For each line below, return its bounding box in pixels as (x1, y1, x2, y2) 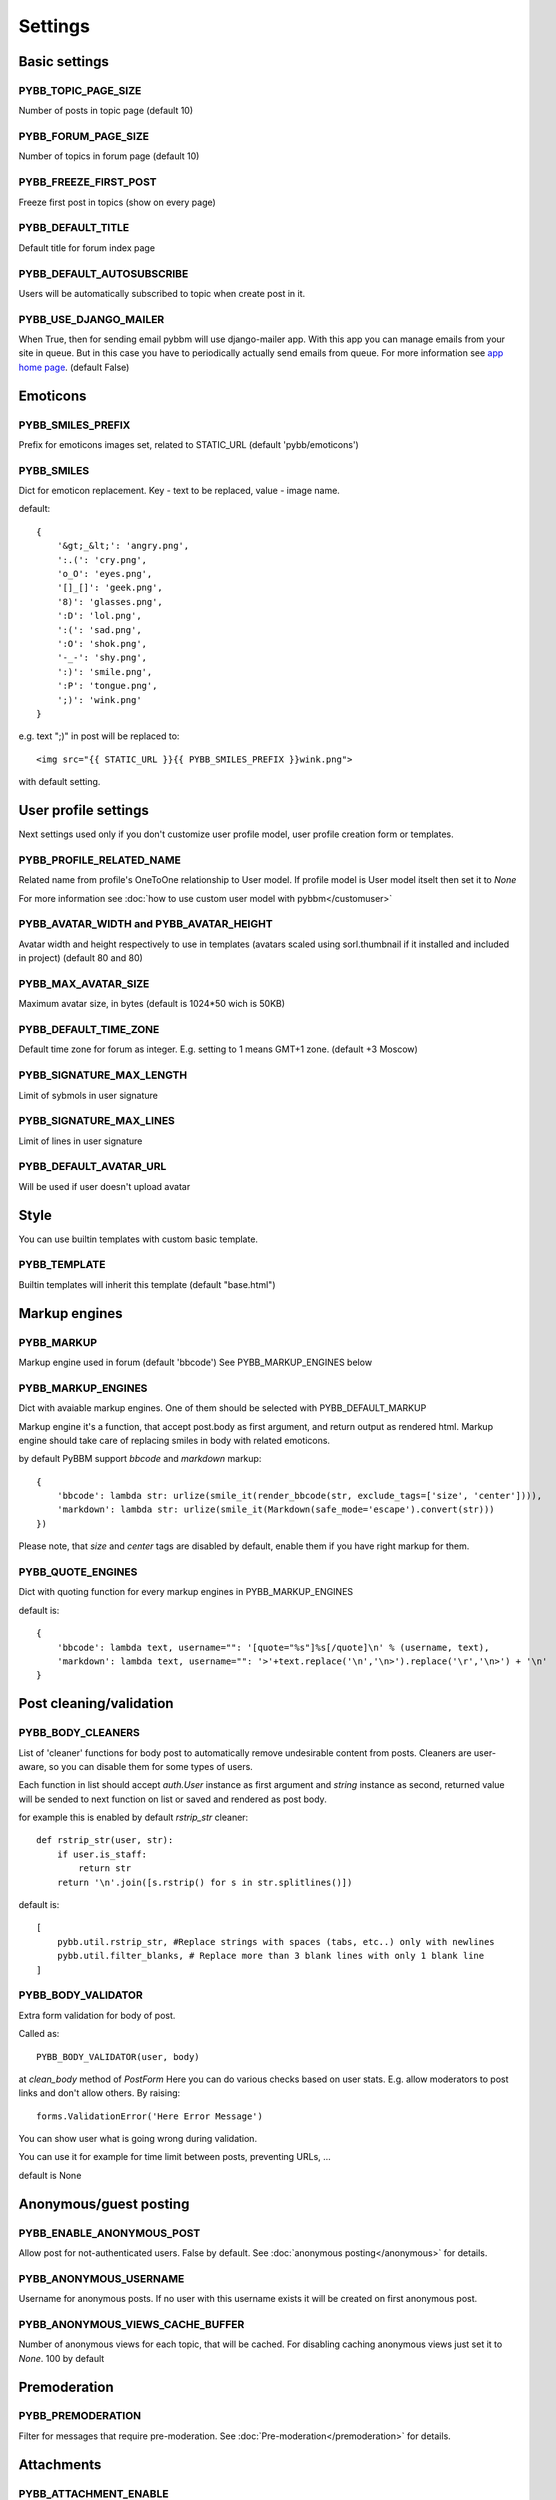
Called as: (18, 2028, 60, 2040)
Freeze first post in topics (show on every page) (18, 196, 217, 208)
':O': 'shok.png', (56, 638, 148, 649)
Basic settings (18, 53, 110, 70)
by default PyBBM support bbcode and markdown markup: (18, 1453, 262, 1465)
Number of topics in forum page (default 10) (18, 150, 200, 162)
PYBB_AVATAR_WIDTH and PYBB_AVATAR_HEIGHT (18, 917, 274, 931)
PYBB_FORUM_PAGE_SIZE (18, 130, 150, 144)
